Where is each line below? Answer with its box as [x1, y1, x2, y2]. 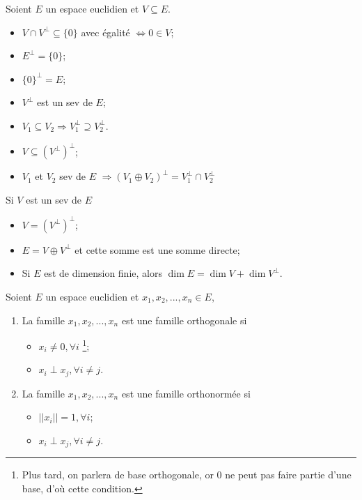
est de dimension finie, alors [44, 266, 162, 280]
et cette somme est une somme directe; [74, 242, 240, 257]
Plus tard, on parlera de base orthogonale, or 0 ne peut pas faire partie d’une [22, 467, 352, 482]
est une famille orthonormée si [121, 386, 251, 400]
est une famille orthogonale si [121, 312, 247, 327]
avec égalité [81, 24, 130, 39]
